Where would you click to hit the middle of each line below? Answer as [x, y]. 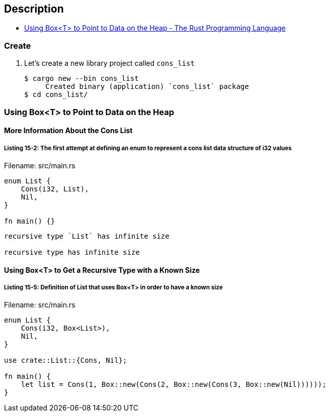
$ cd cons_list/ [56, 95]
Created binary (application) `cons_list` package [147, 87]
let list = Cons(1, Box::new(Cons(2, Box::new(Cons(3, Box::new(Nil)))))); [174, 385]
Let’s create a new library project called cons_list [109, 63]
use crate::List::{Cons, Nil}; [66, 360]
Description [34, 9]
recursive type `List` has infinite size [87, 236]
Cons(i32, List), [55, 189]
